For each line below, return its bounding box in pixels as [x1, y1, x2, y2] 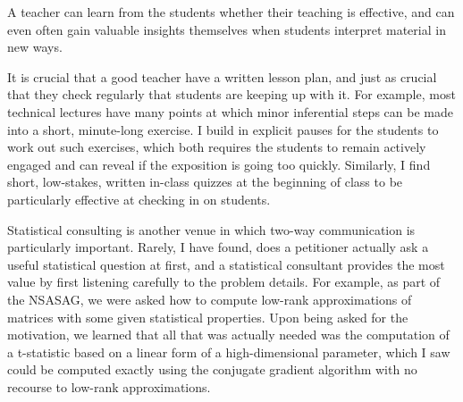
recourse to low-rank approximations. [7, 377, 211, 396]
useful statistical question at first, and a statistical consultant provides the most [7, 255, 445, 273]
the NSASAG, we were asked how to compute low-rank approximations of [7, 289, 412, 308]
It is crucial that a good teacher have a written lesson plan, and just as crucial [7, 67, 437, 86]
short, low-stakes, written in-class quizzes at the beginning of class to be [7, 172, 403, 191]
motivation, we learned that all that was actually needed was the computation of [7, 325, 450, 344]
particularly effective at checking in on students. [7, 189, 271, 208]
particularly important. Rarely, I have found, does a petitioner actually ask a [7, 238, 429, 256]
